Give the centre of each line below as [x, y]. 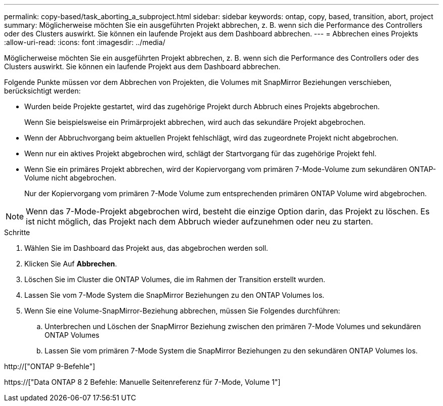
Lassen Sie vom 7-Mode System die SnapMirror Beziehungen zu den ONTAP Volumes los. [174, 295]
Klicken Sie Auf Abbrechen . [71, 264]
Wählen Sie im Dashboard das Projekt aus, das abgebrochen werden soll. [146, 248]
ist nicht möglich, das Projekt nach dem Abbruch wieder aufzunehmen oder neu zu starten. [200, 221]
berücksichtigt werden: [42, 91]
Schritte [17, 232]
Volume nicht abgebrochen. [70, 178]
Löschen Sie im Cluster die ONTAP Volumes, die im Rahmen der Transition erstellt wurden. [175, 279]
